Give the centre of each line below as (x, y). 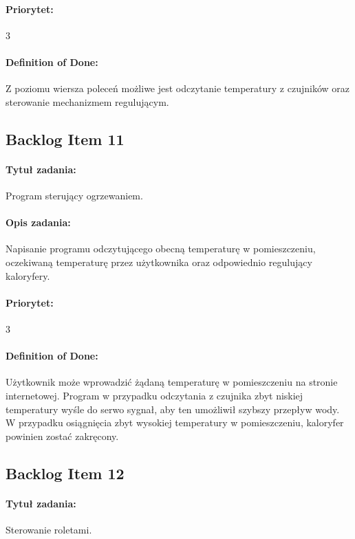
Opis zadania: (38, 222)
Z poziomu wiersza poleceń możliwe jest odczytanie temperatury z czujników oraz (177, 88)
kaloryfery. (28, 275)
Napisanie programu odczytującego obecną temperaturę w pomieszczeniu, (161, 249)
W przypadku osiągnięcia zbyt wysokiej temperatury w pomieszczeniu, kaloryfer (175, 422)
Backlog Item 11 (65, 139)
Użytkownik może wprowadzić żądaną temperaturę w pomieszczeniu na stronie (172, 382)
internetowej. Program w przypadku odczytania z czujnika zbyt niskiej (154, 395)
